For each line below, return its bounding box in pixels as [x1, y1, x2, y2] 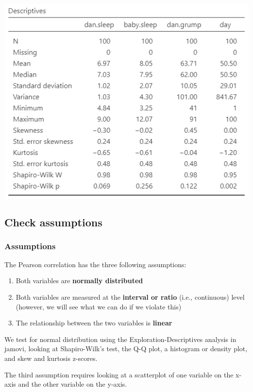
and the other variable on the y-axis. [18, 379, 127, 389]
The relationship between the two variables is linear [16, 318, 172, 328]
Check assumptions [4, 215, 102, 230]
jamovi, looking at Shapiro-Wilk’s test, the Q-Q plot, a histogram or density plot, [4, 343, 248, 354]
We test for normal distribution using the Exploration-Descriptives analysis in [4, 334, 236, 344]
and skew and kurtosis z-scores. [4, 353, 98, 363]
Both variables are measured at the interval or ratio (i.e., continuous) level [16, 291, 245, 302]
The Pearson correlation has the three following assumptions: [4, 259, 186, 269]
